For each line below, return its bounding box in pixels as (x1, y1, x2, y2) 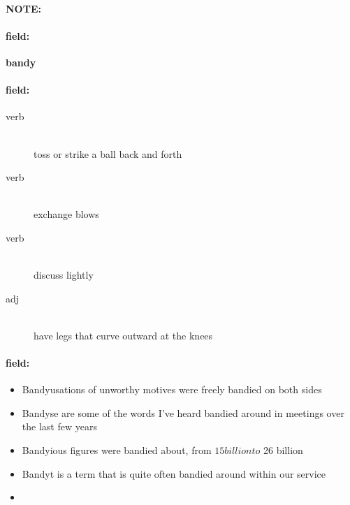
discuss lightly (34, 268, 94, 282)
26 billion (263, 443, 303, 458)
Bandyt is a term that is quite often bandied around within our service (22, 466, 326, 481)
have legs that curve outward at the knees (34, 328, 213, 342)
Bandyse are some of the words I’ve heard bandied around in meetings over (22, 405, 344, 420)
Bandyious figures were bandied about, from (22, 443, 212, 458)
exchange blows (34, 207, 99, 221)
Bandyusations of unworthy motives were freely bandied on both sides (22, 382, 322, 397)
